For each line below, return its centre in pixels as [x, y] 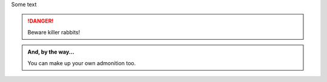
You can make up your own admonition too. [82, 63]
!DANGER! [41, 21]
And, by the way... [51, 52]
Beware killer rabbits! [54, 32]
